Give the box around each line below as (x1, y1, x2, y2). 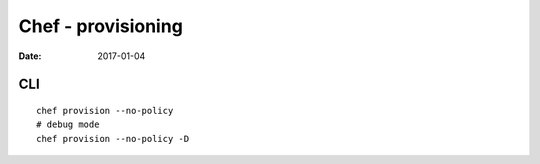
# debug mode (36, 119, 100, 130)
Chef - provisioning (18, 15, 184, 37)
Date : (18, 50, 42, 62)
